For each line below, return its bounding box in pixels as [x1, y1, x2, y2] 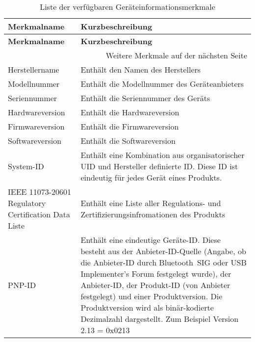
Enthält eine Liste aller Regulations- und [80, 197, 221, 209]
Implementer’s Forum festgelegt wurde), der [80, 268, 231, 279]
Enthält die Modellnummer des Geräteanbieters [80, 78, 244, 89]
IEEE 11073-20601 [8, 186, 72, 197]
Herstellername [8, 64, 59, 75]
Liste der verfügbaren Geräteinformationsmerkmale [40, 1, 215, 12]
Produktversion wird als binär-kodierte [80, 302, 214, 313]
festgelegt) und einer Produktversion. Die [80, 290, 223, 302]
